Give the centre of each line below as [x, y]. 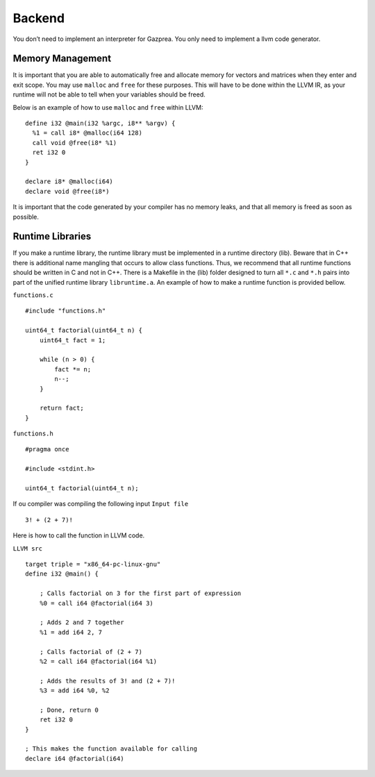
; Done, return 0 [69, 710]
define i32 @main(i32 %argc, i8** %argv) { [100, 124]
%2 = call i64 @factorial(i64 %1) [98, 661]
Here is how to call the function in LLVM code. [79, 535]
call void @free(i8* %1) [75, 143]
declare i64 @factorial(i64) [75, 758]
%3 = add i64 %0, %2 [74, 691]
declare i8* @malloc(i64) [69, 182]
